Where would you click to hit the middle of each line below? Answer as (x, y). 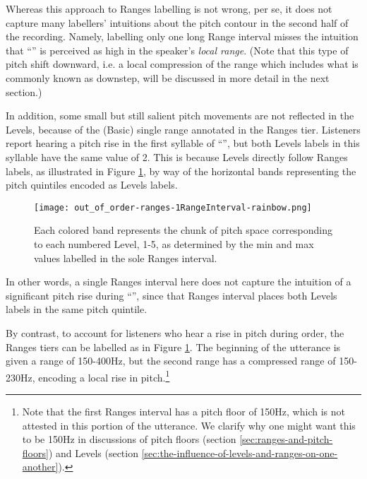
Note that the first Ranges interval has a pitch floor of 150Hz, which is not (183, 411)
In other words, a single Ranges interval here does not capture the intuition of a (179, 282)
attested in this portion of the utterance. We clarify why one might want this (189, 425)
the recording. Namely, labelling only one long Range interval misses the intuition (182, 36)
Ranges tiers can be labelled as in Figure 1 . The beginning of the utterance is (173, 347)
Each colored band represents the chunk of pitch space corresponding (183, 230)
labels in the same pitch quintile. (77, 309)
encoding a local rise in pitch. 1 (104, 376)
